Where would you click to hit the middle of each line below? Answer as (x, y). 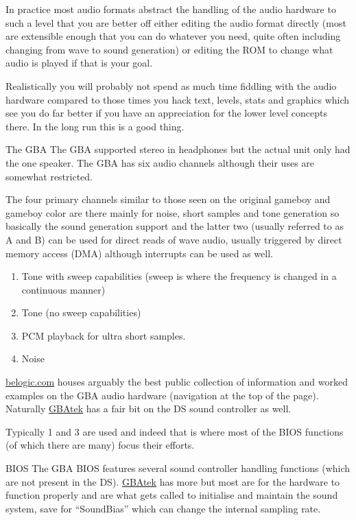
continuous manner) (63, 289)
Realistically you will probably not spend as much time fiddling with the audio (171, 85)
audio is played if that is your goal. (79, 63)
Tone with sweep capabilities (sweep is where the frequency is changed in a (179, 276)
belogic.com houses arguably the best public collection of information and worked (177, 382)
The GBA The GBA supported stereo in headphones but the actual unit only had (178, 149)
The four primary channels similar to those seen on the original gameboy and (168, 199)
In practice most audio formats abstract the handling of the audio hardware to (171, 9)
